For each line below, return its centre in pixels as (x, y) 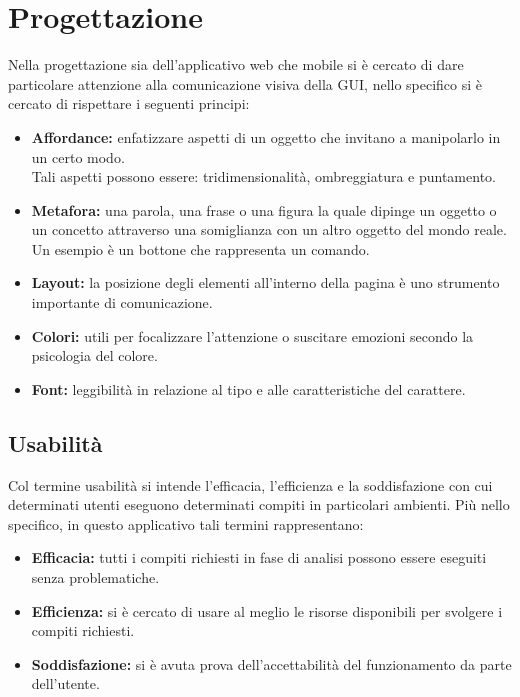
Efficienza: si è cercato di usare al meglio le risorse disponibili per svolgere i (267, 610)
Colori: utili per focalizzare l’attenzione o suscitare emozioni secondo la (252, 335)
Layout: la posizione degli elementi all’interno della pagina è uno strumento (265, 282)
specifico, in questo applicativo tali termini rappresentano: (186, 523)
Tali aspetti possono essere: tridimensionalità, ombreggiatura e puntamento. (263, 176)
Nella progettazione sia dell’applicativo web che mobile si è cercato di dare (236, 64)
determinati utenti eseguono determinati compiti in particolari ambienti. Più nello (259, 504)
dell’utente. (65, 683)
